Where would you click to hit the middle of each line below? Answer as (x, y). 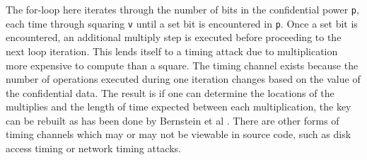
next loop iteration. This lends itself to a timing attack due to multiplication (172, 51)
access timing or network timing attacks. (93, 148)
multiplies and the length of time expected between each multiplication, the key (179, 107)
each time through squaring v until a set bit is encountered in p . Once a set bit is (182, 23)
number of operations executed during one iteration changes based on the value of (183, 79)
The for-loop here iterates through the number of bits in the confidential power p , (182, 9)
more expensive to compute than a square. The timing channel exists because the (182, 65)
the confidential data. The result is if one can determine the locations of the (170, 92)
